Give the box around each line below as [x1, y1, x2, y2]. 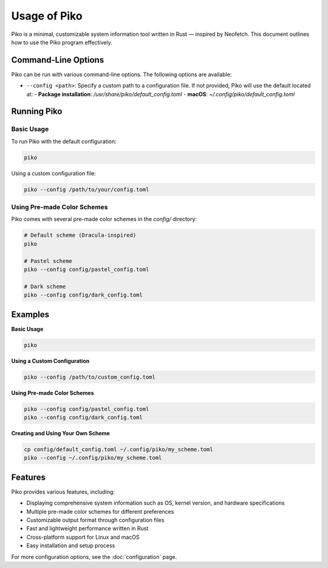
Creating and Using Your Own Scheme [11, 429, 111, 437]
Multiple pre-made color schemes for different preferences [26, 508, 174, 515]
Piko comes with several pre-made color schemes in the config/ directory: [11, 216, 197, 223]
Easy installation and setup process [26, 542, 115, 549]
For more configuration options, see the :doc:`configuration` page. [11, 553, 177, 560]
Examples [11, 309, 50, 320]
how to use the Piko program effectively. [11, 38, 112, 46]
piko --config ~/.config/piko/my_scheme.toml [24, 454, 162, 461]
